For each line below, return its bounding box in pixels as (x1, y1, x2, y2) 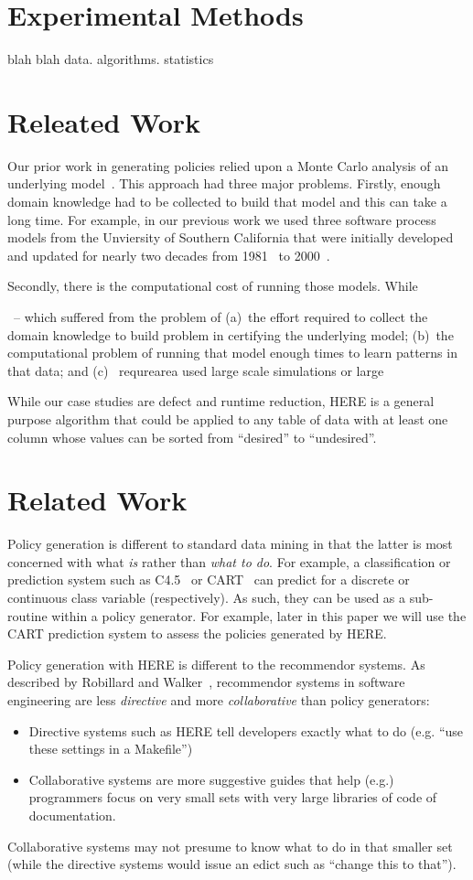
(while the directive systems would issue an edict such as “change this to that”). (7, 854, 457, 874)
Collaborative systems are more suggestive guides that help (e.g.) (28, 769, 394, 789)
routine (7, 606, 48, 625)
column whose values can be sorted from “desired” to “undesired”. (7, 427, 377, 446)
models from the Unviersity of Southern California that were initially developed (7, 228, 454, 247)
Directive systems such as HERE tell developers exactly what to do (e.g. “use (28, 721, 464, 740)
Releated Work (7, 102, 201, 140)
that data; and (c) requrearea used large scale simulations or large (7, 360, 384, 380)
